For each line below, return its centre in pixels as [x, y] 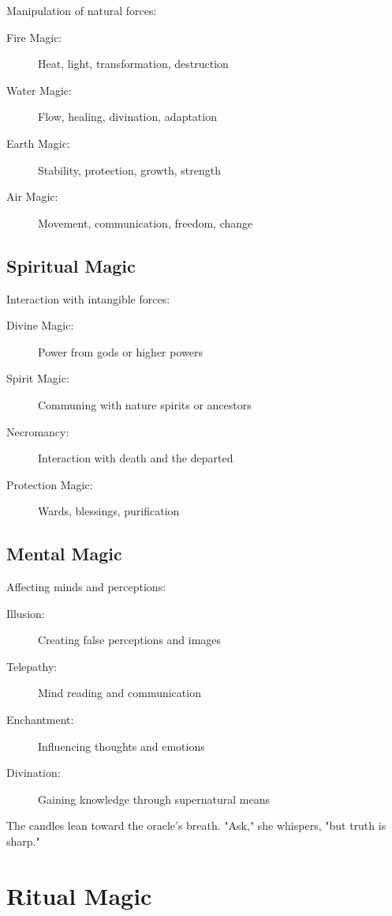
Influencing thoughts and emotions [121, 746]
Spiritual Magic [71, 265]
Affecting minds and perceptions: [86, 587]
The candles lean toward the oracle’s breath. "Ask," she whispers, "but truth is [196, 826]
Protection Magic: [50, 484]
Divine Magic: [40, 325]
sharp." [23, 841]
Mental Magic [64, 554]
